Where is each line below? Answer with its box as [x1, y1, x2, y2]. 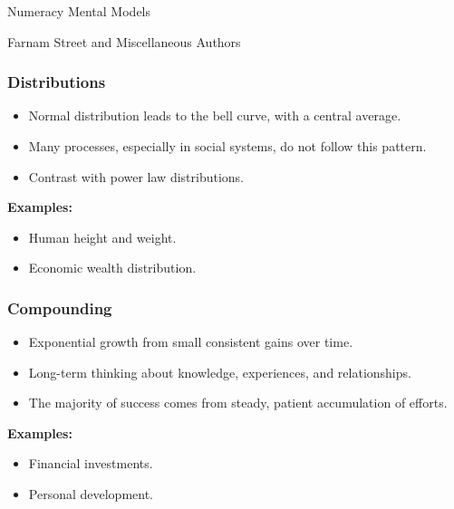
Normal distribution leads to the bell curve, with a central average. [28, 106, 401, 125]
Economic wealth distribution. [28, 258, 197, 277]
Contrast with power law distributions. [28, 167, 244, 186]
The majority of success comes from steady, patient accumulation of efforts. [28, 393, 448, 412]
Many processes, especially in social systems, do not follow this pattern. [28, 136, 427, 155]
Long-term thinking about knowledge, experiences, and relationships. [28, 362, 411, 381]
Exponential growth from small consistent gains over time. [28, 332, 353, 351]
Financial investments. [28, 454, 153, 473]
